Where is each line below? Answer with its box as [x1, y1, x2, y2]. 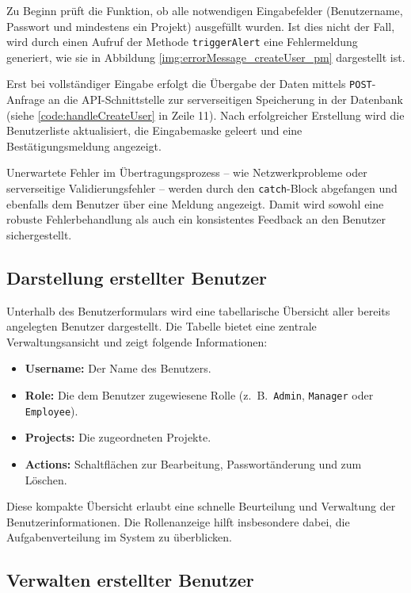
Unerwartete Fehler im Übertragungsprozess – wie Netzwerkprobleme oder [6, 164, 367, 181]
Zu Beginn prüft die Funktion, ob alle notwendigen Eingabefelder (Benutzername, [6, 2, 403, 18]
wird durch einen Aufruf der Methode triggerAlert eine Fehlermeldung [6, 33, 358, 50]
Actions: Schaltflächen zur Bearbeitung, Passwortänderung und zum [25, 455, 362, 472]
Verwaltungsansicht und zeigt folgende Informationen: [6, 333, 268, 350]
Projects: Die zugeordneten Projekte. [25, 429, 211, 446]
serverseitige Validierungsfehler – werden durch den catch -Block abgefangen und [6, 180, 398, 197]
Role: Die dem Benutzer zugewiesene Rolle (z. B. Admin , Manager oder [25, 387, 374, 404]
